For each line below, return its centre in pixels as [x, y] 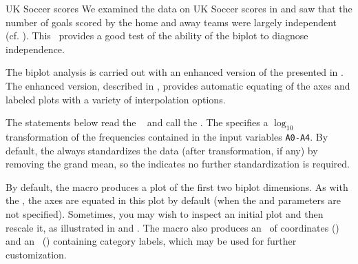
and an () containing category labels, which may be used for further [151, 241]
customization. [36, 254]
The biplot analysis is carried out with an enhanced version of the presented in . [175, 72]
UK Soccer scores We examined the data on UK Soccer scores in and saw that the [179, 8]
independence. [35, 49]
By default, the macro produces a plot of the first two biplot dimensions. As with [177, 186]
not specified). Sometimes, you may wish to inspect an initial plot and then [165, 213]
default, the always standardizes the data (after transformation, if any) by [162, 150]
